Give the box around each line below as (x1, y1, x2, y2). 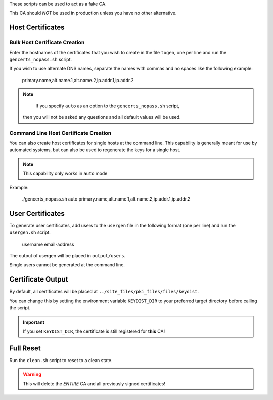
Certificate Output (9, 275, 68, 284)
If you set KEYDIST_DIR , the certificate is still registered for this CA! (23, 328, 165, 334)
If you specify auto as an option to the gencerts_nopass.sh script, (35, 103, 179, 109)
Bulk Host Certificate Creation (9, 38, 85, 46)
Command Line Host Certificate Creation (9, 129, 112, 136)
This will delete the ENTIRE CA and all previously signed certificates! (23, 380, 165, 387)
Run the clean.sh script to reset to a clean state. (9, 357, 113, 363)
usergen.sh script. (9, 229, 51, 235)
